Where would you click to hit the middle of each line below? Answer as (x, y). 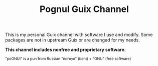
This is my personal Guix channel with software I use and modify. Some (79, 35)
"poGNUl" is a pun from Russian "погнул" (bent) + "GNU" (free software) (68, 59)
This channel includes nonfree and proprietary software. (66, 50)
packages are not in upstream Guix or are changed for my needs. (72, 40)
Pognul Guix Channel (84, 9)
